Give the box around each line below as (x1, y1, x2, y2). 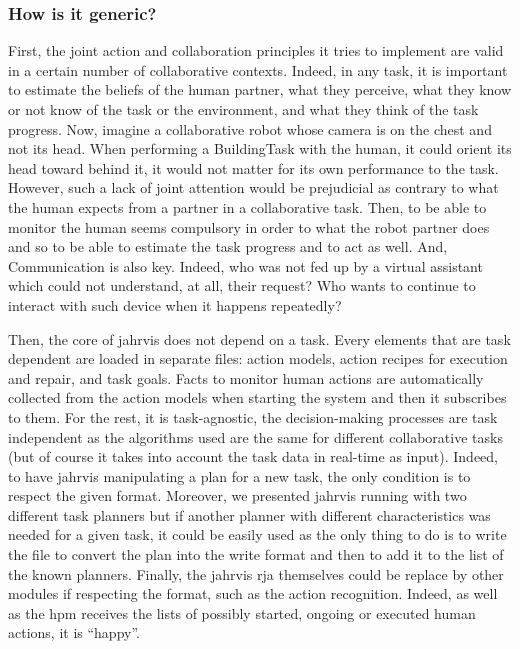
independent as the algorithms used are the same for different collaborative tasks (8, 426, 503, 447)
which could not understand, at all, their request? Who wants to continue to (8, 275, 476, 296)
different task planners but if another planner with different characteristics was (8, 504, 491, 525)
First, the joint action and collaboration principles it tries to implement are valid (8, 40, 504, 61)
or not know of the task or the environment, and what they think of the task (8, 99, 479, 119)
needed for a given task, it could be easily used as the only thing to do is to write (8, 524, 507, 545)
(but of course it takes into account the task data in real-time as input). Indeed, (8, 446, 498, 467)
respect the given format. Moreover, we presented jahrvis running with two (8, 485, 467, 506)
